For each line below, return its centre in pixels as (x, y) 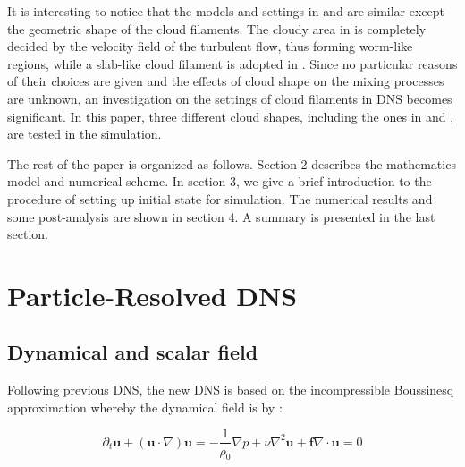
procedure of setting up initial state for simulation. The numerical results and (220, 198)
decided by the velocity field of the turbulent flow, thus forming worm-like (210, 46)
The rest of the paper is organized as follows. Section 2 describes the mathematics (232, 163)
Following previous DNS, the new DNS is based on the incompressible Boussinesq (231, 390)
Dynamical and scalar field (133, 352)
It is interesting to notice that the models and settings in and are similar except (226, 11)
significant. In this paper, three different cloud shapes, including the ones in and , (231, 116)
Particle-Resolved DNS (152, 295)
